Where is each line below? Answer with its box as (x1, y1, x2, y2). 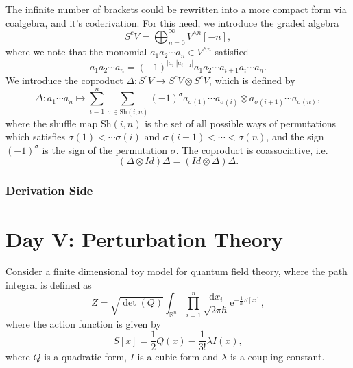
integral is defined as (5, 278, 92, 292)
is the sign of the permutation (42, 142, 168, 157)
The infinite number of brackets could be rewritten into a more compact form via (5, 2, 347, 16)
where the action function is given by (5, 316, 161, 330)
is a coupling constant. (230, 350, 325, 364)
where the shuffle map (5, 116, 98, 130)
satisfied (215, 44, 249, 59)
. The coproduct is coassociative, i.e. (175, 142, 328, 157)
